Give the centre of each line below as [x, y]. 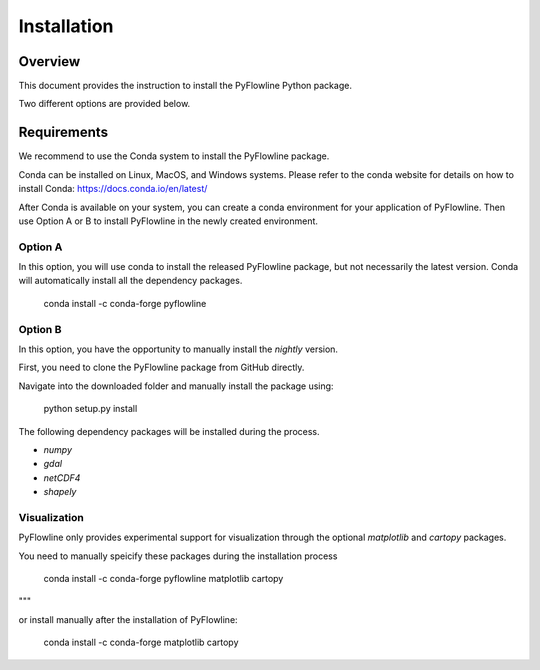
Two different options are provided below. [104, 104]
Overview [49, 61]
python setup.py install [90, 409]
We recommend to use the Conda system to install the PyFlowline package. [174, 156]
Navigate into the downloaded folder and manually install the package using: [176, 386]
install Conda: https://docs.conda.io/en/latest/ [113, 189]
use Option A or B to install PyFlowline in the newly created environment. [168, 221]
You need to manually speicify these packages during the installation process [178, 556]
